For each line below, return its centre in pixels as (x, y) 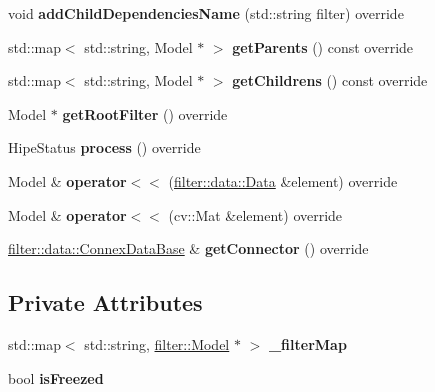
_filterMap (307, 343)
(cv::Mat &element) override (255, 214)
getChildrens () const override (330, 80)
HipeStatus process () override (104, 147)
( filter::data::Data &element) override (283, 180)
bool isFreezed (56, 377)
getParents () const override (323, 46)
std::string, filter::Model (157, 343)
